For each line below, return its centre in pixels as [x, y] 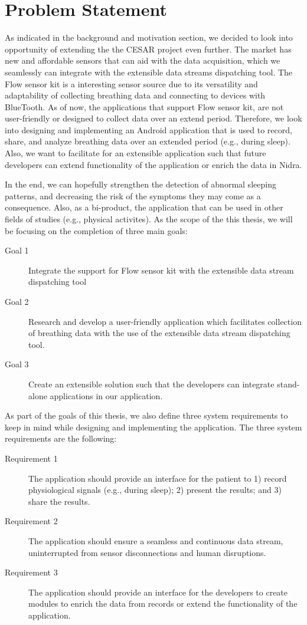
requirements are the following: [61, 438]
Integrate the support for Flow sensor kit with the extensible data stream [161, 270]
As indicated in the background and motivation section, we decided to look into [149, 37]
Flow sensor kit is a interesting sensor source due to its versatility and [131, 83]
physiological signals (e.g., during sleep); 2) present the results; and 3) [155, 490]
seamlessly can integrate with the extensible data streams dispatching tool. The [149, 72]
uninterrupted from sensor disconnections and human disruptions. [147, 552]
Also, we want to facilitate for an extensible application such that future [135, 153]
